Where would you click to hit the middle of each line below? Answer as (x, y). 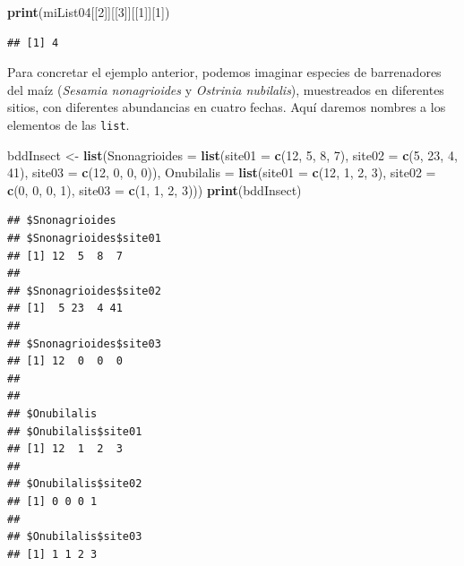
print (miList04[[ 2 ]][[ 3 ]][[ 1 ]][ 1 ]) (89, 12)
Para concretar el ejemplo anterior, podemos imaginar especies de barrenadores (224, 72)
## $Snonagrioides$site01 (84, 238)
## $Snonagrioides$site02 (84, 291)
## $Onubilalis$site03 (75, 537)
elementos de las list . (69, 124)
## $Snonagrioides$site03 (84, 343)
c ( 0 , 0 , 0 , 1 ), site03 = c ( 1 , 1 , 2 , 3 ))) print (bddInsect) (155, 189)
